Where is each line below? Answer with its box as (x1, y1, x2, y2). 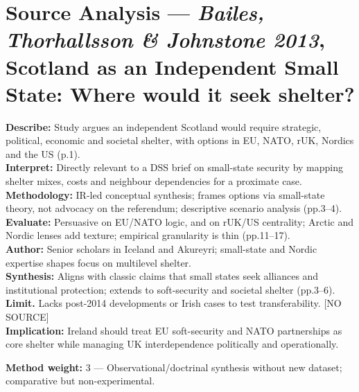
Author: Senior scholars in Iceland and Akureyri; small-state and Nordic (6, 242, 317, 256)
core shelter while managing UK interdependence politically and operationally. (6, 337, 339, 351)
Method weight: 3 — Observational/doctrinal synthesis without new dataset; (6, 359, 342, 374)
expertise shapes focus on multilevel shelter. (6, 255, 192, 269)
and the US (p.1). (6, 146, 80, 161)
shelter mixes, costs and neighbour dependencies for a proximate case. (6, 174, 302, 188)
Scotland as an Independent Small (6, 52, 339, 80)
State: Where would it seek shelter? (6, 79, 355, 107)
